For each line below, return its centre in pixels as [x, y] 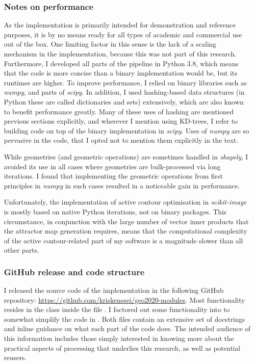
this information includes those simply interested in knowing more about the [119, 338]
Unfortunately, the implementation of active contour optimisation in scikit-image [125, 202]
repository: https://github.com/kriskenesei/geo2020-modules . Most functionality [125, 299]
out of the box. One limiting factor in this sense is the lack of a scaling [110, 44]
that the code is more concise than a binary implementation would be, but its [121, 73]
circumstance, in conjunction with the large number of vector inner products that [126, 221]
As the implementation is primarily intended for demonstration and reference [120, 25]
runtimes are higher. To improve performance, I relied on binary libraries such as [126, 82]
